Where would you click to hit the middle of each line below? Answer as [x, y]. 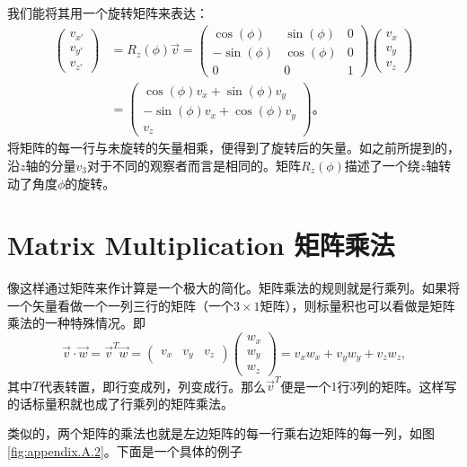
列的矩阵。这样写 [406, 386]
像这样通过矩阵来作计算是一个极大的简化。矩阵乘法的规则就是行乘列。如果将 [233, 288]
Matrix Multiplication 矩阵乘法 [201, 245]
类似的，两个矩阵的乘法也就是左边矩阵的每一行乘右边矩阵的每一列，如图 [221, 433]
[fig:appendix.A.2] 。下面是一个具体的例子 [125, 451]
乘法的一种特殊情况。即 [76, 323]
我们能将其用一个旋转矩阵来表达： [108, 13]
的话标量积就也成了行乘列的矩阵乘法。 [120, 403]
